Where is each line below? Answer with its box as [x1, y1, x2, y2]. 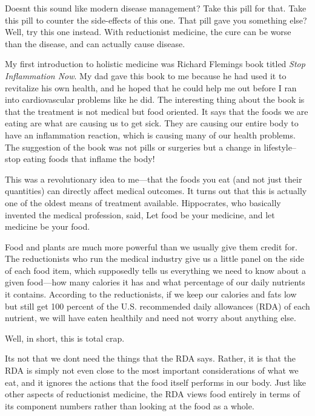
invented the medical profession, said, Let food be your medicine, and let [5, 208, 275, 221]
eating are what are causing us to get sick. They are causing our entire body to [5, 117, 299, 129]
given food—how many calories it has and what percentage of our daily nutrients [5, 276, 305, 288]
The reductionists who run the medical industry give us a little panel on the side [5, 252, 305, 265]
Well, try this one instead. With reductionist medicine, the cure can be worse [5, 25, 291, 38]
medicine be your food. [5, 220, 90, 233]
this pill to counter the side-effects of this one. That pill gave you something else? [5, 13, 307, 26]
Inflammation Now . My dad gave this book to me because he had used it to [5, 69, 287, 82]
